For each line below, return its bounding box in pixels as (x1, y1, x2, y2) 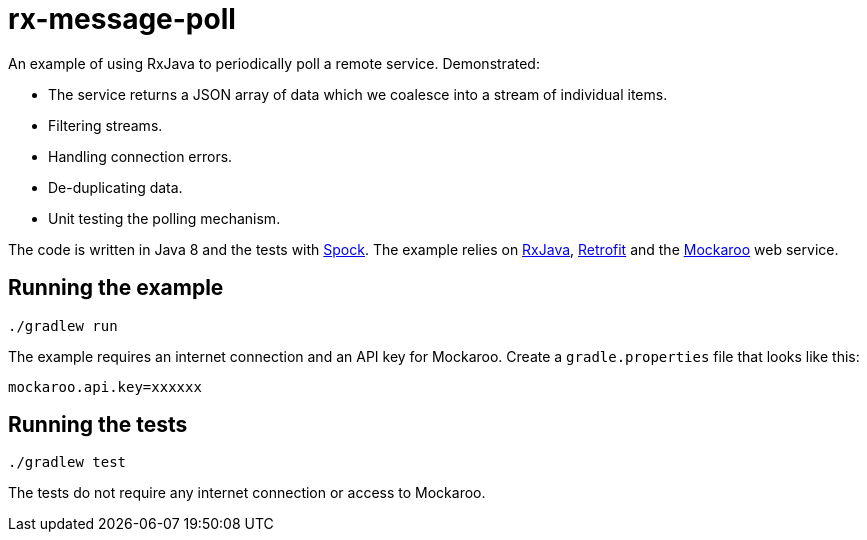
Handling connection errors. (48, 147, 233, 165)
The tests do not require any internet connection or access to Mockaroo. (8, 484, 486, 502)
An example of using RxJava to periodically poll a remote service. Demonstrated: (8, 54, 540, 72)
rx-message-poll (8, 2, 236, 36)
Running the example (8, 275, 224, 301)
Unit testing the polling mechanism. (48, 209, 281, 227)
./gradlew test (8, 454, 127, 471)
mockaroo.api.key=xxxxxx (8, 378, 202, 395)
